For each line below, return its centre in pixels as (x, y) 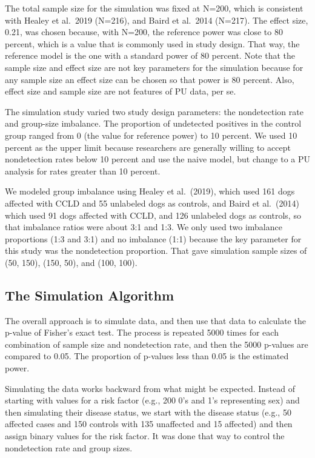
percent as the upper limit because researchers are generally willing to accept (148, 147)
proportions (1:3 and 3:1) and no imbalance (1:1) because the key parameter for (153, 238)
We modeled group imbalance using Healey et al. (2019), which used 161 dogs (150, 191)
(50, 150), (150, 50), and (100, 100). (71, 262)
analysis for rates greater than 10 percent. (83, 171)
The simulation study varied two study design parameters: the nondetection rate (154, 111)
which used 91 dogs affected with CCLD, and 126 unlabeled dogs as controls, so (153, 215)
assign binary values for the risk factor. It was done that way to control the (145, 436)
